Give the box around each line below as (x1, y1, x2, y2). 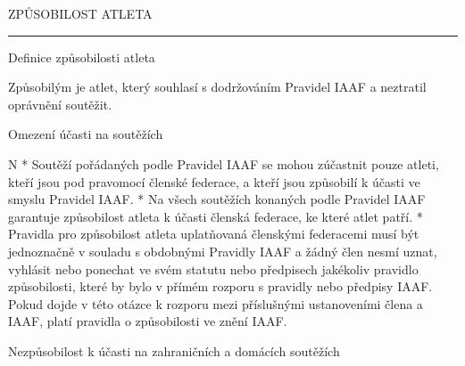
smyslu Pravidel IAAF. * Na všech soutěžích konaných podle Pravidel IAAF (8, 190, 426, 208)
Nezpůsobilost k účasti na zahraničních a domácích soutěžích (8, 341, 340, 360)
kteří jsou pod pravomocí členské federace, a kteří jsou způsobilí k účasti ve (8, 172, 420, 191)
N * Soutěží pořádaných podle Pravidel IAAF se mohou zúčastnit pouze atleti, (8, 154, 439, 173)
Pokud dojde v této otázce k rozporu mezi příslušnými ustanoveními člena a (8, 294, 423, 313)
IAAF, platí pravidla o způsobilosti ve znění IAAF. (8, 312, 287, 330)
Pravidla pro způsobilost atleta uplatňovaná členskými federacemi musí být (8, 224, 419, 243)
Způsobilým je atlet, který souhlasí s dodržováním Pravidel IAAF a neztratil (8, 77, 427, 96)
